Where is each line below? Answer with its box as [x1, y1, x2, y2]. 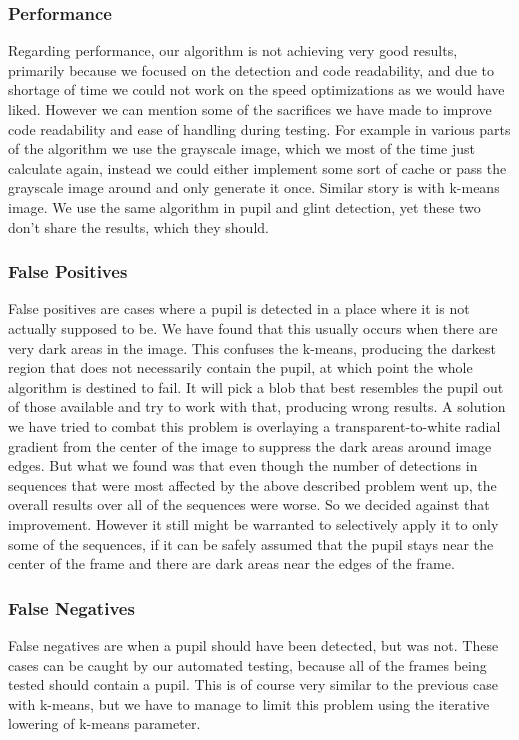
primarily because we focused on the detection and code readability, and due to [8, 59, 495, 80]
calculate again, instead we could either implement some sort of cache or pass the [8, 157, 507, 178]
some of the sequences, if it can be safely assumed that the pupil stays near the [8, 533, 494, 554]
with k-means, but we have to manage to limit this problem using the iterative [8, 693, 490, 714]
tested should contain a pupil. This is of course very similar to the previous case [8, 674, 498, 695]
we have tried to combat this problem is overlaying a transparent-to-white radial [8, 415, 501, 436]
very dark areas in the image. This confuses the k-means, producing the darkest [8, 337, 496, 358]
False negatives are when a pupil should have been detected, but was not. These [8, 634, 499, 655]
